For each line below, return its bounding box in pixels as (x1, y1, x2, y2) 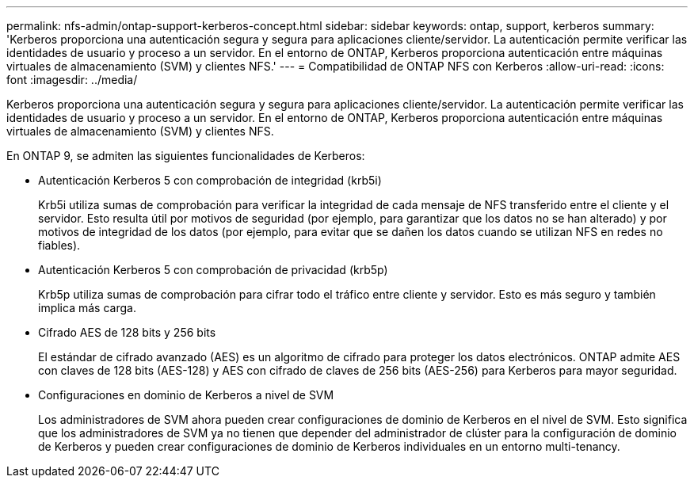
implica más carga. (38, 301, 136, 314)
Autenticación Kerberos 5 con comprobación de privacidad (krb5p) (38, 263, 388, 276)
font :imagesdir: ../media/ (6, 73, 138, 86)
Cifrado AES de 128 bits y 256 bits (38, 326, 216, 339)
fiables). (38, 238, 81, 252)
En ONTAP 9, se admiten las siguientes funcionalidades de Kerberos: (6, 149, 365, 162)
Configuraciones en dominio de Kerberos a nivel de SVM (38, 388, 334, 402)
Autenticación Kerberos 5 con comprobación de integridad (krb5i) (38, 173, 382, 187)
